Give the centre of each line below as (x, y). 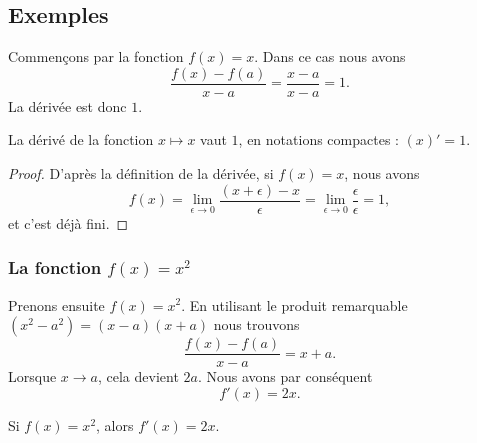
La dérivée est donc (67, 105)
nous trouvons (256, 324)
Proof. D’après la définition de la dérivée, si (141, 173)
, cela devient (138, 376)
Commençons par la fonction (96, 56)
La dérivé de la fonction (81, 139)
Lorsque (32, 376)
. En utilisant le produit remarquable (294, 304)
